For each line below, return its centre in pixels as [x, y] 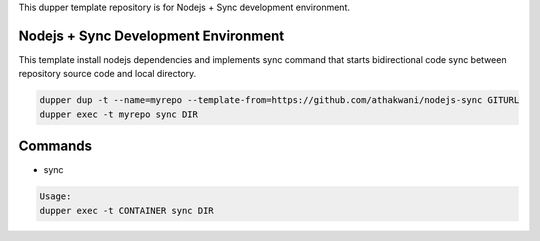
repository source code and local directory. [107, 74]
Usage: [55, 196]
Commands [55, 146]
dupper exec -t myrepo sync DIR [119, 114]
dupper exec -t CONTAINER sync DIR [126, 210]
